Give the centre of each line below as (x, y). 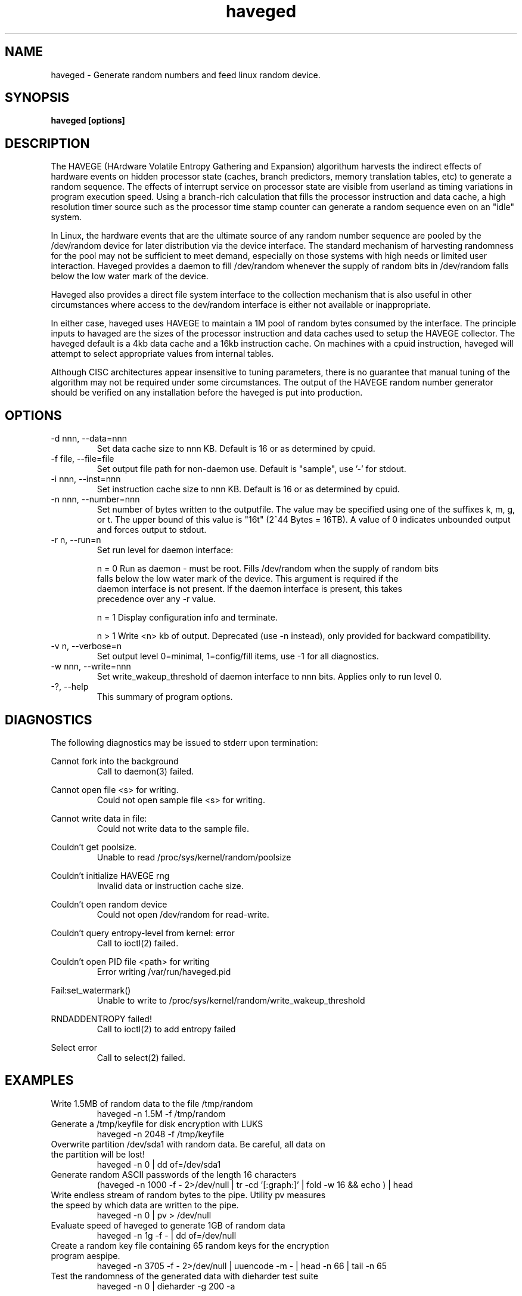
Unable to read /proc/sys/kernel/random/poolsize (194, 857)
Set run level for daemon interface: (165, 550)
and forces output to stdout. (152, 530)
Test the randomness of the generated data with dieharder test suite (184, 1276)
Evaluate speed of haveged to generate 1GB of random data (168, 1225)
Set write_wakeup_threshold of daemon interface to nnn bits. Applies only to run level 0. (269, 677)
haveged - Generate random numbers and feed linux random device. (186, 75)
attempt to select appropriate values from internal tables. (162, 354)
